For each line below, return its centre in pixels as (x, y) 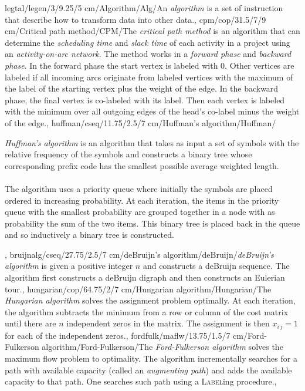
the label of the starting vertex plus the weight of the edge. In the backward (142, 88)
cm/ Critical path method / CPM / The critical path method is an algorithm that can (152, 31)
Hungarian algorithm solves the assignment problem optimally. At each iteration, (150, 300)
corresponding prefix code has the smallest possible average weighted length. (142, 165)
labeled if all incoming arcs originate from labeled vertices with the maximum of (149, 77)
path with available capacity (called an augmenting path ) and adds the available (148, 370)
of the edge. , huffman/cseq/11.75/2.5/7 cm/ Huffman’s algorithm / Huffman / (140, 122)
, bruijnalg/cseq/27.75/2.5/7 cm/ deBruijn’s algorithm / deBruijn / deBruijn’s (139, 254)
